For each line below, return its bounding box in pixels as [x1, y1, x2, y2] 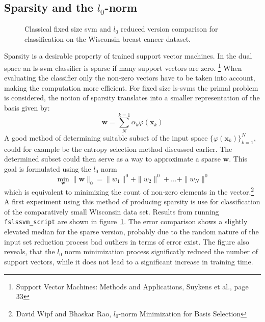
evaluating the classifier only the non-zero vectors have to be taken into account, [4, 72, 255, 83]
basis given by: [4, 102, 50, 113]
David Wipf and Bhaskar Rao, [16, 308, 112, 318]
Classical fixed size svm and [24, 23, 111, 34]
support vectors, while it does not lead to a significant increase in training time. [4, 256, 253, 266]
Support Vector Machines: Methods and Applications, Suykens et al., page [16, 281, 249, 291]
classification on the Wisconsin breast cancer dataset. [24, 33, 191, 44]
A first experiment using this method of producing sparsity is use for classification [4, 196, 260, 207]
